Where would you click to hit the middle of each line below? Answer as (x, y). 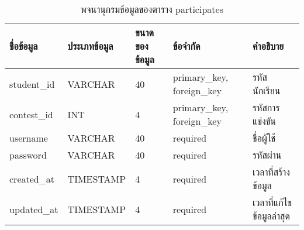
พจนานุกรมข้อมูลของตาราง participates (152, 9)
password (28, 155)
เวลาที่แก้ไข (272, 202)
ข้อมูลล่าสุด (271, 216)
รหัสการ (266, 107)
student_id (32, 84)
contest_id (31, 114)
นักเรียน (267, 90)
